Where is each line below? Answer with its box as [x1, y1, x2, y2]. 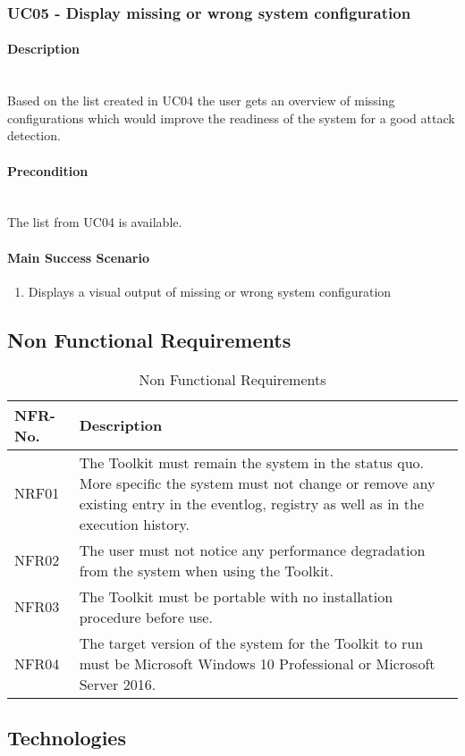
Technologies [7, 723, 126, 751]
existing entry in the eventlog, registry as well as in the [79, 492, 425, 514]
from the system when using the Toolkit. [79, 559, 334, 581]
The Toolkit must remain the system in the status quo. [79, 451, 425, 473]
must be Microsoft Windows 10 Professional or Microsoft [79, 652, 435, 674]
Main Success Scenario [7, 248, 149, 266]
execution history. [79, 513, 190, 534]
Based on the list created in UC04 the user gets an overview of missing [7, 91, 395, 110]
